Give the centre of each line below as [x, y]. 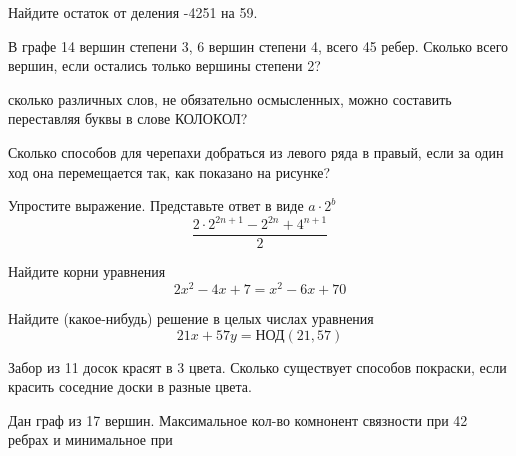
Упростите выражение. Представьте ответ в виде [156, 205]
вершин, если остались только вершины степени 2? [164, 65]
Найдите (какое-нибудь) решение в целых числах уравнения [191, 317]
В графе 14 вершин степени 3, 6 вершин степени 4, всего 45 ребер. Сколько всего [258, 45]
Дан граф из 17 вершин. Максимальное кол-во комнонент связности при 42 [238, 419]
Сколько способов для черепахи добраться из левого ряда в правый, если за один [256, 151]
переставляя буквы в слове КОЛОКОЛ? [128, 118]
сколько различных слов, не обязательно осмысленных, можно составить [230, 98]
